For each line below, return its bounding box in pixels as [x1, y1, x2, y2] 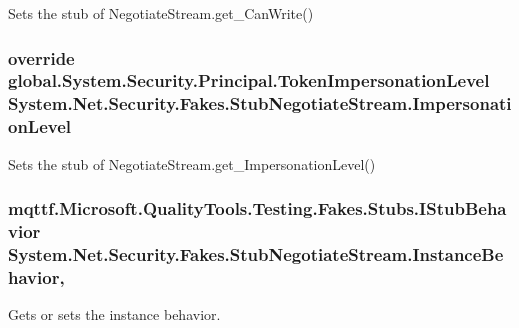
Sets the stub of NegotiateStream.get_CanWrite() [8, 3, 314, 23]
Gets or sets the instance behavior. [8, 304, 221, 325]
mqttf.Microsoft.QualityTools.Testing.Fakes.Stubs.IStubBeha [8, 196, 507, 221]
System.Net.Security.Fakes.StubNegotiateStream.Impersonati [8, 91, 512, 116]
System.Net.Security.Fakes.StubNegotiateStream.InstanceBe [8, 241, 504, 266]
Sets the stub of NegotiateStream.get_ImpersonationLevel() [8, 153, 376, 174]
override [8, 45, 75, 70]
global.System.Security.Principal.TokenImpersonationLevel [8, 68, 490, 93]
